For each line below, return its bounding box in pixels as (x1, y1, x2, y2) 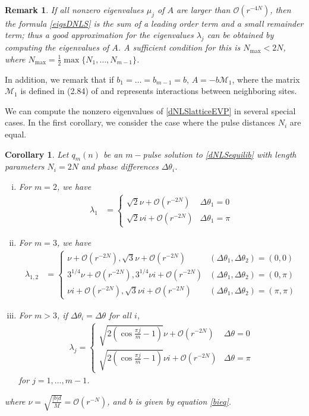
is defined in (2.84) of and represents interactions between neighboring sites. (20, 85, 297, 97)
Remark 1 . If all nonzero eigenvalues (5, 4, 144, 15)
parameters (5, 160, 45, 173)
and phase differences (81, 160, 159, 173)
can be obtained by (207, 29, 274, 41)
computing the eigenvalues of (5, 41, 109, 54)
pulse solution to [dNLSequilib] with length (143, 148, 297, 160)
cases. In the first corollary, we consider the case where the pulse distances (5, 116, 275, 129)
